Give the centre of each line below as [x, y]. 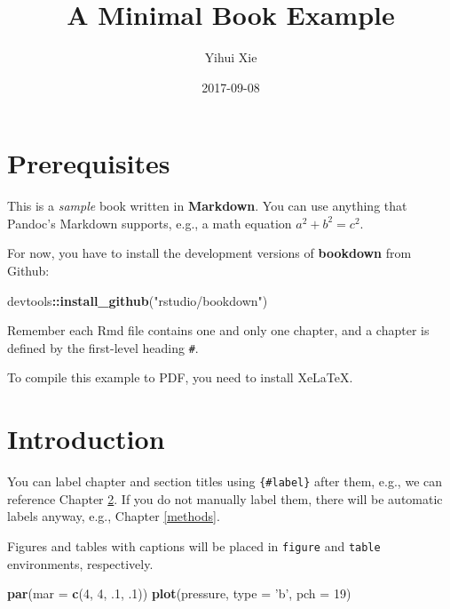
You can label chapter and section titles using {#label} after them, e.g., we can [225, 481]
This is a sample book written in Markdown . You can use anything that [207, 206]
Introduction [86, 439]
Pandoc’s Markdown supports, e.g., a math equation [150, 223]
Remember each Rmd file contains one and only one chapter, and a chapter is [218, 330]
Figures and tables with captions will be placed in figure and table [194, 546]
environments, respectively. [80, 563]
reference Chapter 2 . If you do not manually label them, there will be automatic [225, 498]
